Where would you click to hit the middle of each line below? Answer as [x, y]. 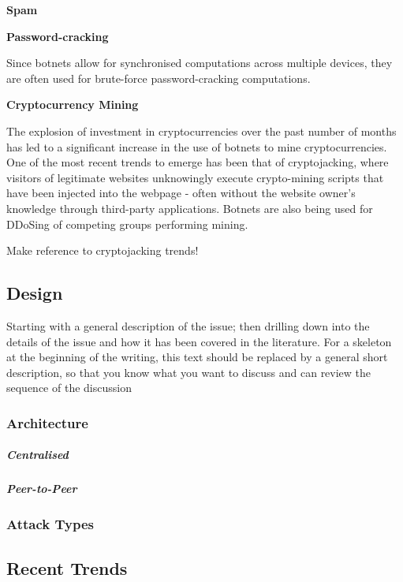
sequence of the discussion [69, 388]
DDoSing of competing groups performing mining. [127, 224]
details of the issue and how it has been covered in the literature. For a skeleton [199, 341]
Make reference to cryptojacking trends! [103, 250]
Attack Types [50, 524]
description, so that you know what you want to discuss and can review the [189, 372]
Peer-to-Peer [42, 489]
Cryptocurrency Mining [73, 104]
